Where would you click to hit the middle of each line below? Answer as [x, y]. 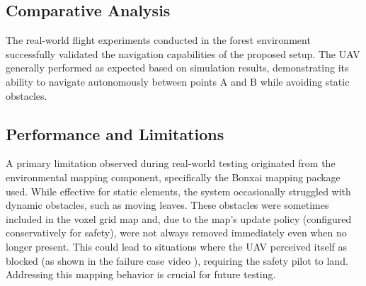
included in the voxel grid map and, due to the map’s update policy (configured [179, 218]
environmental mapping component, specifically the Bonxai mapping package [173, 177]
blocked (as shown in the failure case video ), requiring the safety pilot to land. [177, 260]
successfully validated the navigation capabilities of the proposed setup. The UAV [183, 53]
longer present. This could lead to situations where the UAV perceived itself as [177, 246]
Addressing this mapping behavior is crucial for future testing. [141, 274]
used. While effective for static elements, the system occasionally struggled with [178, 191]
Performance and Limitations [115, 133]
